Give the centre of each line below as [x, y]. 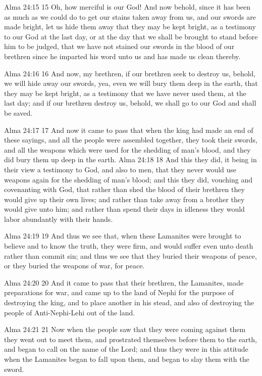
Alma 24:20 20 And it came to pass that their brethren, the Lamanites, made [124, 282]
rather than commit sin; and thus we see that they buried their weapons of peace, [130, 255]
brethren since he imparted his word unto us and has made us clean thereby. [122, 56]
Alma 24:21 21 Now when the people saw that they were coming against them [125, 329]
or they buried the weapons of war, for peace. [74, 266]
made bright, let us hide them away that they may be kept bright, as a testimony [130, 27]
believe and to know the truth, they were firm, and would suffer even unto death [129, 246]
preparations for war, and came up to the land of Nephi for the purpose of [119, 292]
